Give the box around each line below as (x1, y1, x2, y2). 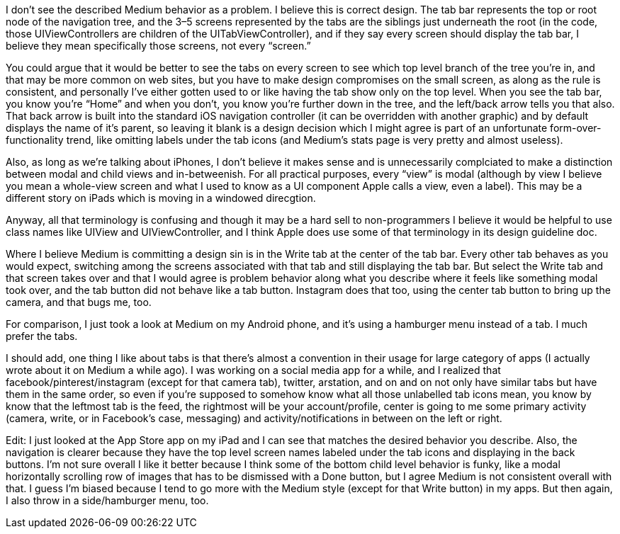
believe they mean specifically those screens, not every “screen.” (6, 40, 311, 52)
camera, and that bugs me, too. (6, 296, 152, 308)
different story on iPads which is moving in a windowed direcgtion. (6, 192, 316, 204)
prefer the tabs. (6, 330, 78, 342)
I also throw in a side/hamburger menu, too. (6, 494, 209, 506)
